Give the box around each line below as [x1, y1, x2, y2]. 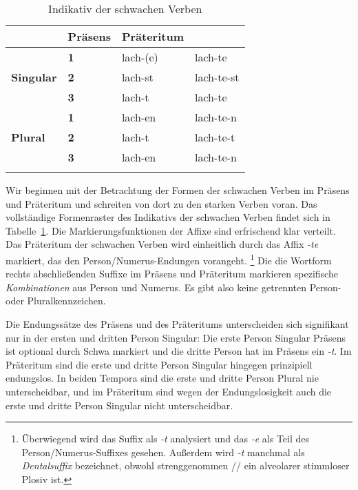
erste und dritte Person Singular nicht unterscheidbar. [6, 398, 233, 412]
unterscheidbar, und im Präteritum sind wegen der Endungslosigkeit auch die [6, 384, 332, 398]
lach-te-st [195, 69, 240, 85]
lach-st [121, 69, 154, 85]
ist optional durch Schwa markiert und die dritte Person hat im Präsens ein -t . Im [6, 344, 352, 358]
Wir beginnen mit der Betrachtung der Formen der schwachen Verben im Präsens [6, 183, 350, 197]
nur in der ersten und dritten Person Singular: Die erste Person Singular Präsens [6, 330, 346, 344]
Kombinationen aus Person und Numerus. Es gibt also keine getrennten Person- [6, 280, 341, 294]
